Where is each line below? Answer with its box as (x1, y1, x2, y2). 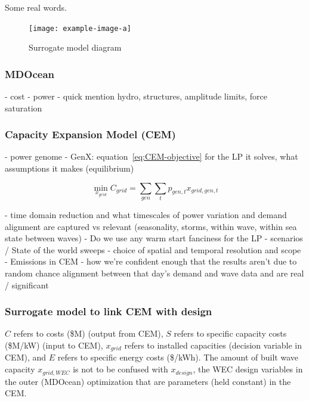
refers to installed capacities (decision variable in (124, 339, 302, 352)
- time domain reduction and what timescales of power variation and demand (5, 209, 287, 221)
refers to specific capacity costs (174, 327, 287, 340)
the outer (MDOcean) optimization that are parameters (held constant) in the (5, 375, 291, 387)
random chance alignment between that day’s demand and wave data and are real (5, 267, 304, 279)
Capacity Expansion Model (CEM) (5, 127, 176, 142)
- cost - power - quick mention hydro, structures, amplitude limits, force (5, 90, 267, 102)
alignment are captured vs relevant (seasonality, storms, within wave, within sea (5, 220, 297, 232)
